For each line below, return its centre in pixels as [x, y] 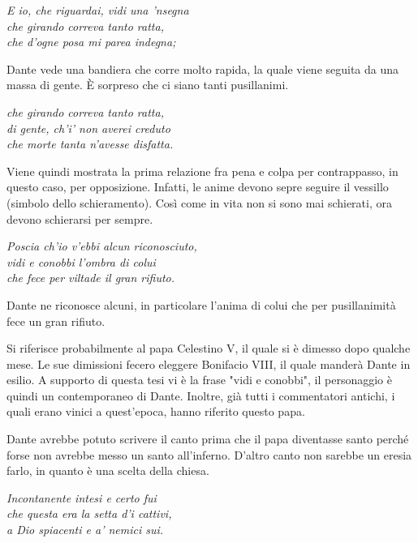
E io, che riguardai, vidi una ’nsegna [98, 10]
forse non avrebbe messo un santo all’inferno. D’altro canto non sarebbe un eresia [209, 454]
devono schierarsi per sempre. [80, 218]
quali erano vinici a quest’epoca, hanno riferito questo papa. [156, 411]
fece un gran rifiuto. [56, 321]
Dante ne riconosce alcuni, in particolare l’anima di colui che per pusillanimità [201, 304]
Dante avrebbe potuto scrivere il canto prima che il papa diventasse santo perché [208, 439]
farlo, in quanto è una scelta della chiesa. [108, 470]
